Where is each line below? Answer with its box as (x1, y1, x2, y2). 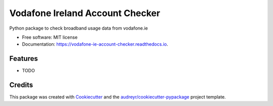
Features (9, 54, 38, 63)
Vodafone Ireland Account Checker (9, 8, 160, 19)
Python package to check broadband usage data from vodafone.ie (9, 25, 148, 31)
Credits (9, 81, 33, 89)
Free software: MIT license (22, 34, 78, 40)
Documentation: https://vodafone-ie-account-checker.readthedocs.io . (22, 41, 168, 47)
